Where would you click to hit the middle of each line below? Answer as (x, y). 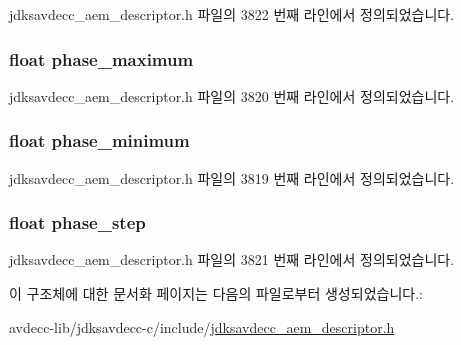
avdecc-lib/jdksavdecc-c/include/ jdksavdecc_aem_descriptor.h (202, 326)
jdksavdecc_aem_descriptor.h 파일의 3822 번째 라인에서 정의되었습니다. (232, 14)
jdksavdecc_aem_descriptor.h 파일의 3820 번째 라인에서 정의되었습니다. (232, 95)
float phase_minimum (99, 140)
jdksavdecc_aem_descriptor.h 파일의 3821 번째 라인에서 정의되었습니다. (232, 259)
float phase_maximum (101, 58)
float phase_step (77, 222)
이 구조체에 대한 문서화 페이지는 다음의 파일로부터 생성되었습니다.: (216, 293)
